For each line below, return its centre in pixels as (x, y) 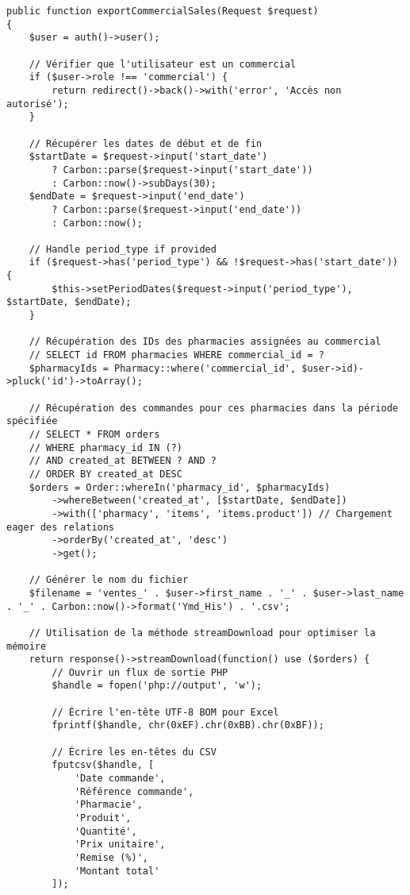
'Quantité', (105, 831)
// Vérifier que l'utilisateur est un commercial (163, 64)
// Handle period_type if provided (123, 249)
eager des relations (61, 527)
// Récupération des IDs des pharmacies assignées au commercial (205, 342)
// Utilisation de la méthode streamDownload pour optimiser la (202, 633)
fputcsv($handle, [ (103, 765)
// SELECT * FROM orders (94, 434)
